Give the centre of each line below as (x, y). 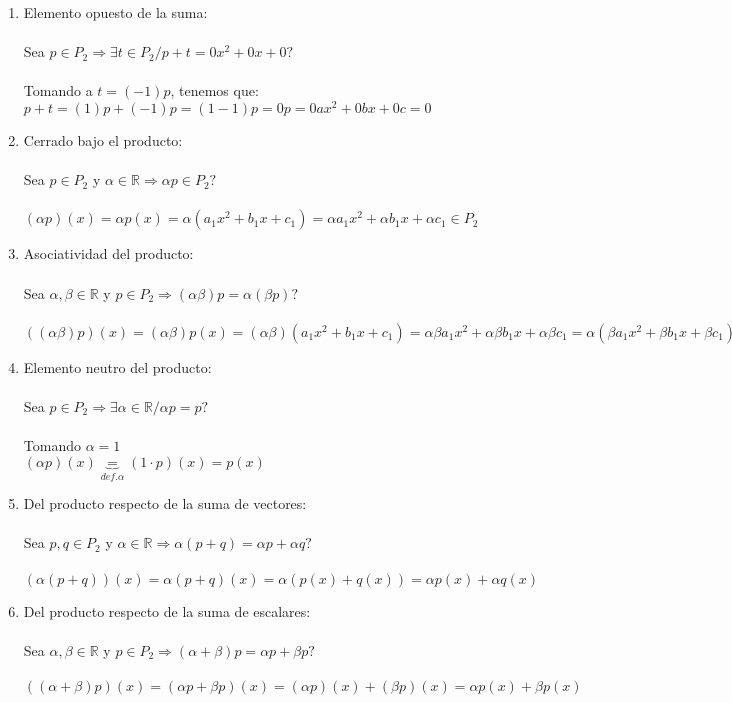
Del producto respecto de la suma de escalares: (167, 610)
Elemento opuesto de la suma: (115, 12)
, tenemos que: (214, 90)
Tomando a (58, 90)
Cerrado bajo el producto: (103, 140)
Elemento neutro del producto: (117, 366)
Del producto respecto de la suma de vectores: (165, 503)
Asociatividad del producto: (108, 253)
